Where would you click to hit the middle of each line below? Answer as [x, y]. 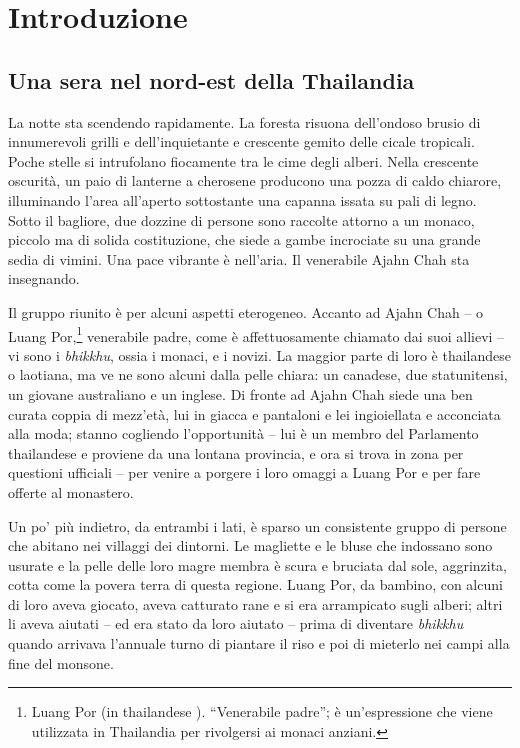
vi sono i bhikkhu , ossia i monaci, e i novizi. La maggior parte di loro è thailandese [259, 354]
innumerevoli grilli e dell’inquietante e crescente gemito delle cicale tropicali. [241, 141]
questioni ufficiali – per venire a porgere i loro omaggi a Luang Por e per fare [244, 472]
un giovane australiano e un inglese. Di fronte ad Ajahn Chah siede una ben [240, 393]
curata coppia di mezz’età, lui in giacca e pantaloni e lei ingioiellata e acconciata [254, 413]
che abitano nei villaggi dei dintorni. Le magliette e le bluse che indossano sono [250, 545]
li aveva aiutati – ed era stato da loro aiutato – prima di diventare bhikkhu [236, 623]
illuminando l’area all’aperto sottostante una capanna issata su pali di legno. [242, 199]
